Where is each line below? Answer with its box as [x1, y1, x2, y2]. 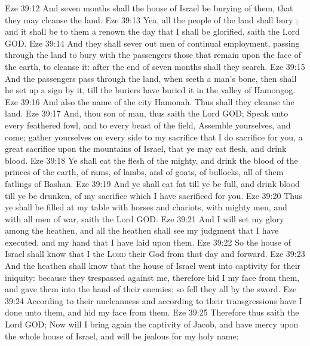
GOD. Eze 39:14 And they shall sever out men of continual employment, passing [5, 36, 300, 49]
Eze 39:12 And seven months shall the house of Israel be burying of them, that [5, 2, 293, 14]
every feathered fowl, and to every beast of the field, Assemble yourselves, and [5, 118, 291, 131]
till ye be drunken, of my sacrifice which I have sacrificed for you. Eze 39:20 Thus [5, 189, 302, 201]
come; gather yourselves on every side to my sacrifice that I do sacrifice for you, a [5, 130, 303, 143]
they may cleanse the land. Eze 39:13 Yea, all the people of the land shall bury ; [5, 13, 299, 26]
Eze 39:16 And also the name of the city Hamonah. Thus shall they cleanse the [5, 95, 294, 108]
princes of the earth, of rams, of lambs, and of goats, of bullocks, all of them [5, 166, 284, 178]
